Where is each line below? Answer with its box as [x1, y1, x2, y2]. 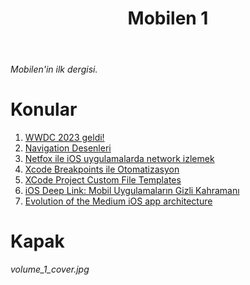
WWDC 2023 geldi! [24, 132, 105, 144]
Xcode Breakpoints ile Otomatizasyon [24, 163, 180, 176]
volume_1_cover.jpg [10, 263, 90, 276]
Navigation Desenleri [24, 142, 112, 154]
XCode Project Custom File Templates [24, 174, 182, 186]
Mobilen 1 [127, 7, 209, 30]
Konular [10, 98, 78, 121]
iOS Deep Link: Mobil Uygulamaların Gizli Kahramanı [24, 185, 240, 197]
